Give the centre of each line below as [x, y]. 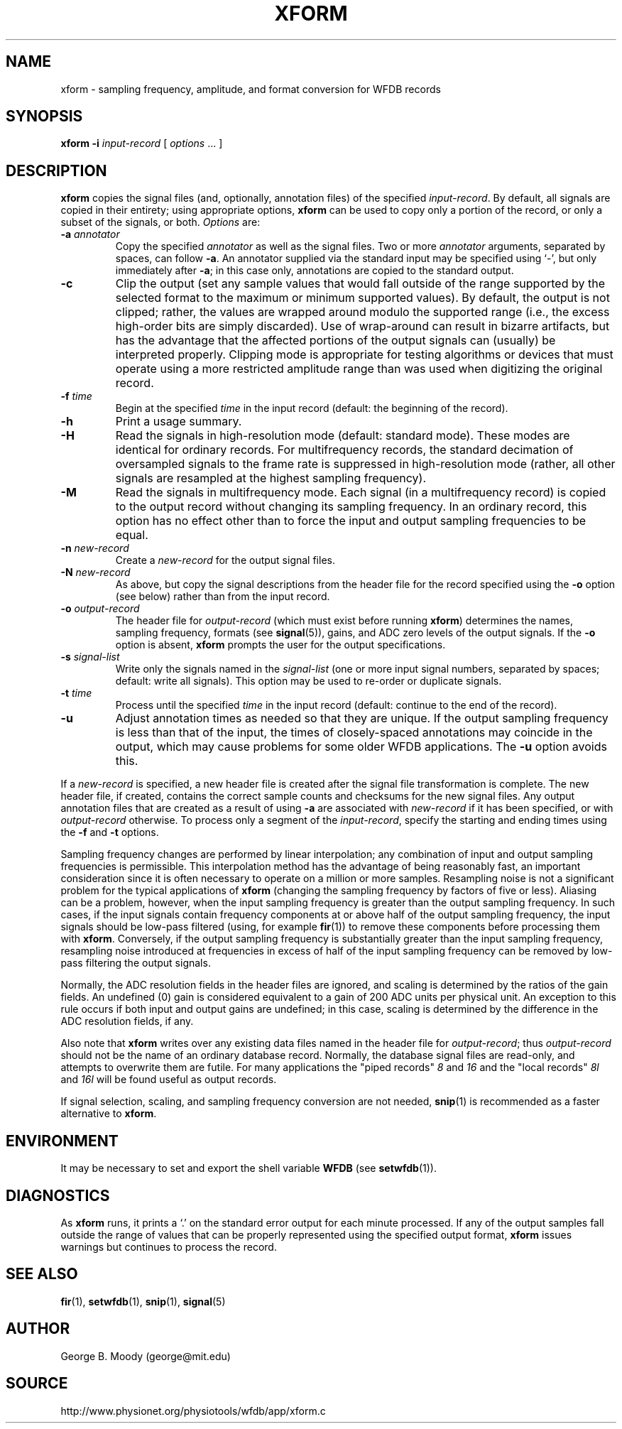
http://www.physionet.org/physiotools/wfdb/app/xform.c [193, 1411]
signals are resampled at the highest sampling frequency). [271, 478]
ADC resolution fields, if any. [127, 1021]
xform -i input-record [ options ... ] [142, 143]
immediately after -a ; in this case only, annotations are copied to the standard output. [315, 271]
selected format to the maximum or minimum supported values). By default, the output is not [362, 298]
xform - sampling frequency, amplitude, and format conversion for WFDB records [251, 89]
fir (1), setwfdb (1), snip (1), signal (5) [143, 1301]
